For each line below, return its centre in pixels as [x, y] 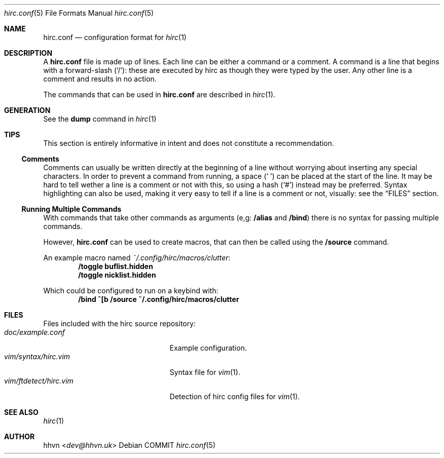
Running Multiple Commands [71, 209]
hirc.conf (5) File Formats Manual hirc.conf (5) [79, 13]
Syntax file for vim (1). [205, 372]
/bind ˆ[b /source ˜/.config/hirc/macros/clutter [159, 299]
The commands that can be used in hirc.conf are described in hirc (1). [159, 94]
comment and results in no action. [100, 79]
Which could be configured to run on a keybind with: [131, 291]
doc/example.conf [34, 332]
